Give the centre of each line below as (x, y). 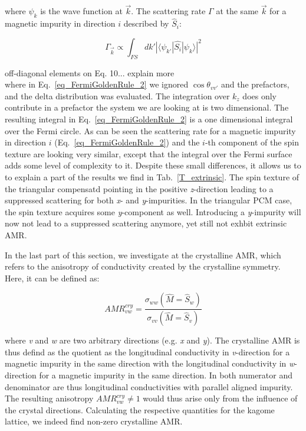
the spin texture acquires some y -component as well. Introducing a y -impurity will (153, 211)
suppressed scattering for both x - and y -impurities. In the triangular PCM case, (149, 200)
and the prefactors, (255, 84)
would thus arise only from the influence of (220, 398)
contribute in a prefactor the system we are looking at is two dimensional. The (147, 107)
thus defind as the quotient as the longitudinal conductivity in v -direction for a (147, 351)
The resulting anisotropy (49, 398)
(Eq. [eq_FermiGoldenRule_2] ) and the (127, 142)
